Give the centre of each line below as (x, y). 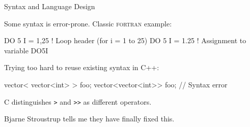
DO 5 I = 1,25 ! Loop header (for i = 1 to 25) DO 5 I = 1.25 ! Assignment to (125, 40)
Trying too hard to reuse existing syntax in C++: (82, 67)
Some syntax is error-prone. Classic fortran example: (88, 23)
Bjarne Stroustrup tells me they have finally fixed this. (89, 119)
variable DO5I (26, 50)
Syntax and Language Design (50, 6)
